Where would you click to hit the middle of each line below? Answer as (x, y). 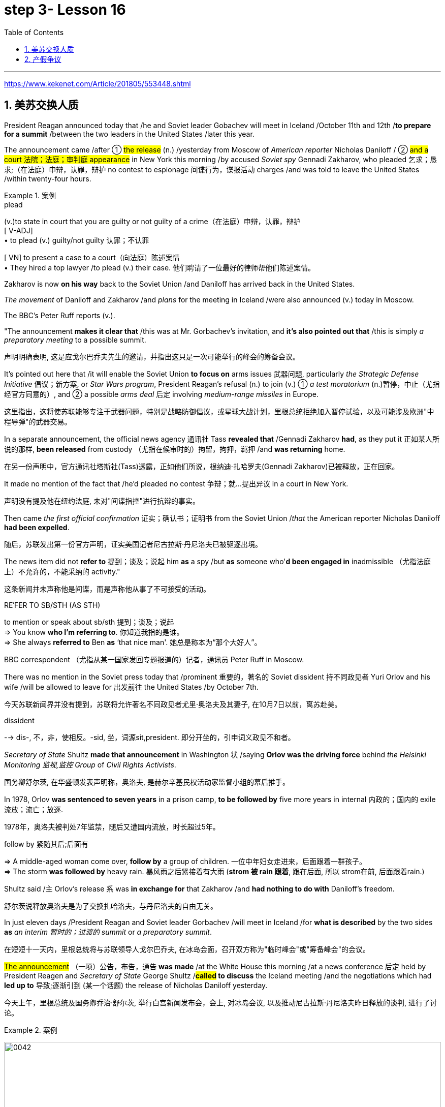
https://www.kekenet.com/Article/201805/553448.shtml (98, 83)
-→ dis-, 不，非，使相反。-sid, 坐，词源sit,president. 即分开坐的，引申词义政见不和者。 (150, 737)
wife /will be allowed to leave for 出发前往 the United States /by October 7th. (131, 687)
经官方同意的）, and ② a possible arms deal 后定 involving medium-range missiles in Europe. (162, 394)
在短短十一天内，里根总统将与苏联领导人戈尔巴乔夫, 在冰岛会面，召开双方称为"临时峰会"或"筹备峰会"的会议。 (187, 949)
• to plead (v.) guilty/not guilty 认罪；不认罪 (77, 240)
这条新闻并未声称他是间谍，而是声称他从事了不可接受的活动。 (107, 589)
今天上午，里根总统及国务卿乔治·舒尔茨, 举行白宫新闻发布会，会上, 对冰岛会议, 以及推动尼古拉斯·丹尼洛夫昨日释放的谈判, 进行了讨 (220, 1002)
